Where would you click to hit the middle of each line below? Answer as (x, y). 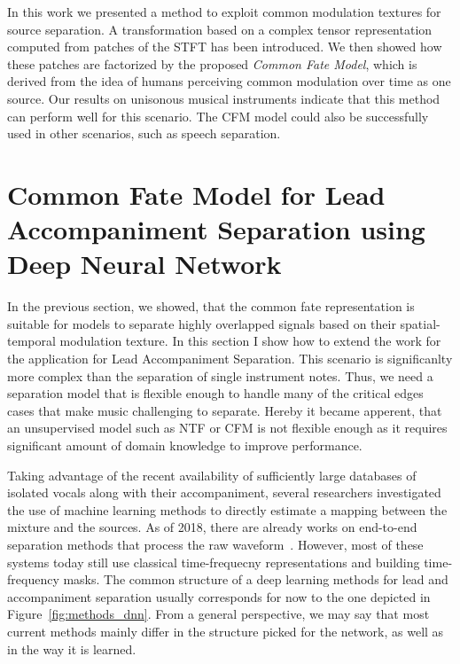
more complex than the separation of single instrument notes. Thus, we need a (220, 375)
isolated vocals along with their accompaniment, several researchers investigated (224, 492)
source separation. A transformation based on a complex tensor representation (220, 29)
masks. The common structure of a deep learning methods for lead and (256, 579)
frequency (33, 579)
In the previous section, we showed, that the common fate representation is (211, 306)
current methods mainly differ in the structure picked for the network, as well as (226, 631)
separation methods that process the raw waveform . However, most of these (215, 544)
